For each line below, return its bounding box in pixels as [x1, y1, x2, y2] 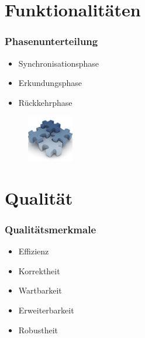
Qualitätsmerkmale [5, 222, 96, 236]
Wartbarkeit [18, 284, 62, 296]
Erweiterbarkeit [18, 303, 74, 316]
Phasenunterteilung [5, 34, 98, 49]
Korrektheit [18, 264, 60, 277]
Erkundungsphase [18, 77, 82, 89]
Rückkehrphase [18, 96, 72, 108]
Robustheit [18, 323, 58, 336]
